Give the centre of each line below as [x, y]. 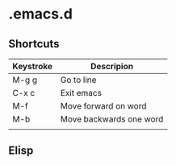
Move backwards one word [112, 119]
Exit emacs [81, 93]
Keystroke [32, 66]
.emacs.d [40, 14]
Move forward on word [103, 106]
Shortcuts [34, 44]
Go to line [78, 80]
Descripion [112, 66]
